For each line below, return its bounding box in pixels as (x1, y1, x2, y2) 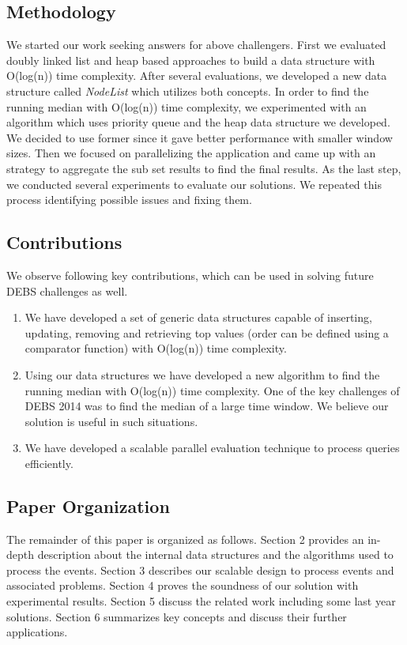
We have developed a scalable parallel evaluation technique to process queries (24, 439, 400, 456)
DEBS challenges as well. (6, 282, 128, 299)
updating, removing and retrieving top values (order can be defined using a (24, 324, 389, 341)
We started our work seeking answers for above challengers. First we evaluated (6, 36, 386, 53)
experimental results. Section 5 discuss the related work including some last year (6, 593, 396, 609)
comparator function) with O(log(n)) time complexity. (24, 340, 287, 356)
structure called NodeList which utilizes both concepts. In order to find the (6, 82, 369, 99)
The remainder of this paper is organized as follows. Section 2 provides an (6, 530, 364, 547)
